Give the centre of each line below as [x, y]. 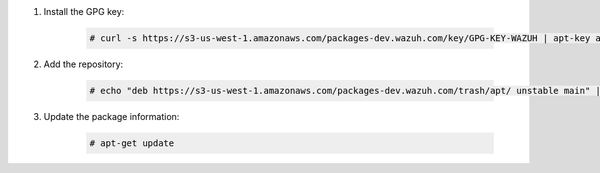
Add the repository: [83, 64]
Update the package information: [111, 116]
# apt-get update [132, 143]
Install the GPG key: [84, 11]
